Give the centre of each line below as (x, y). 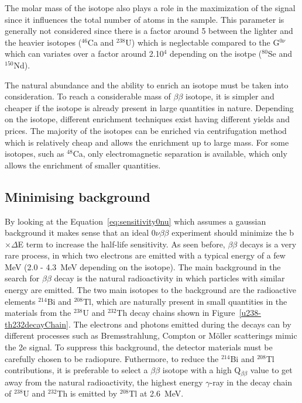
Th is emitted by (87, 393)
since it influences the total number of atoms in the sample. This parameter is (145, 19)
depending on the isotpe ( (216, 54)
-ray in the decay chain (251, 382)
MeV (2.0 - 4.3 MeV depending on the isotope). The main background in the (143, 266)
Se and (280, 54)
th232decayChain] (37, 324)
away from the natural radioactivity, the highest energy (104, 382)
